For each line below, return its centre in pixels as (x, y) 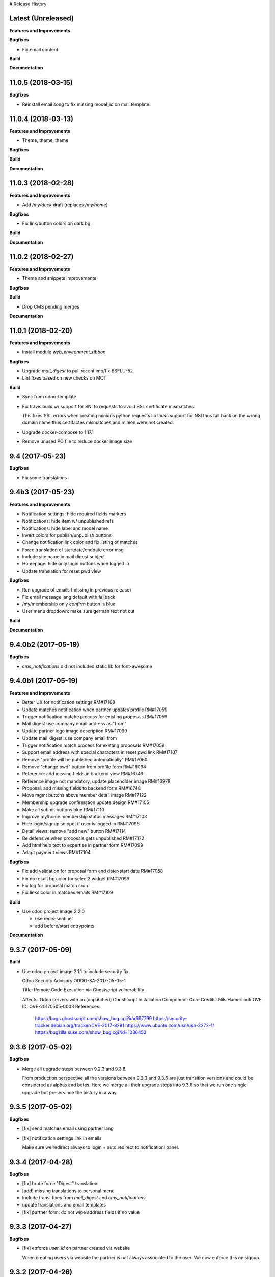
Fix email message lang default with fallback (69, 597)
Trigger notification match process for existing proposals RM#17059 (93, 745)
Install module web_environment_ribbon (64, 352)
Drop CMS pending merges (51, 306)
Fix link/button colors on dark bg (56, 223)
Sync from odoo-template (49, 397)
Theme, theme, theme (45, 140)
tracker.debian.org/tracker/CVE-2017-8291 (79, 1025)
